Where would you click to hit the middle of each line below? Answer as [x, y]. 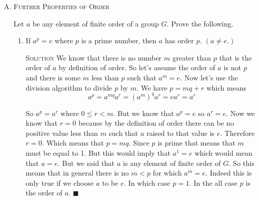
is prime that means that [196, 143]
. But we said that [86, 163]
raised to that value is [180, 133]
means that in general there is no [77, 173]
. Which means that [73, 143]
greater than [192, 57]
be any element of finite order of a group [96, 23]
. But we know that [143, 113]
